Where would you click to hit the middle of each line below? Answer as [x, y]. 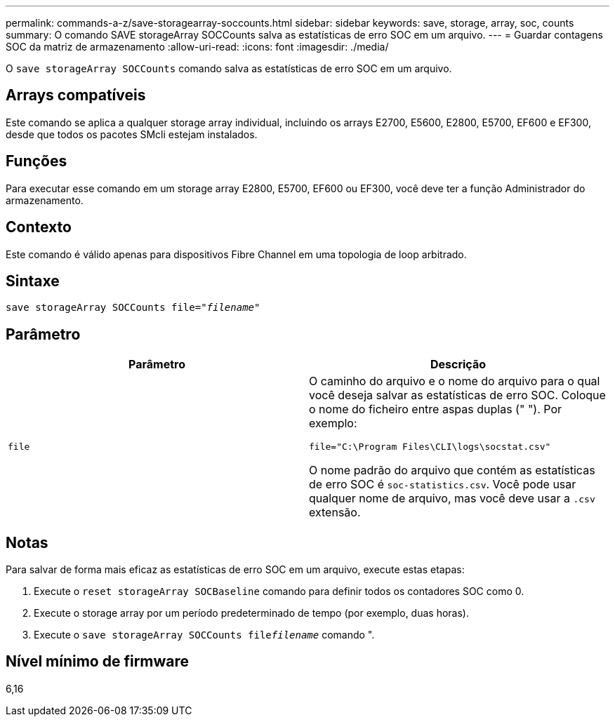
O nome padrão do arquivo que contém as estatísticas [452, 470]
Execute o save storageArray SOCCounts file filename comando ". [204, 635]
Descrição [458, 365]
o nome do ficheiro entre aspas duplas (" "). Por [436, 409]
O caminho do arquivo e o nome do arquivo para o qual [455, 381]
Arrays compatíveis [76, 95]
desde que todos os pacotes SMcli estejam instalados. [132, 134]
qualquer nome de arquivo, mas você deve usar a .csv [452, 499]
